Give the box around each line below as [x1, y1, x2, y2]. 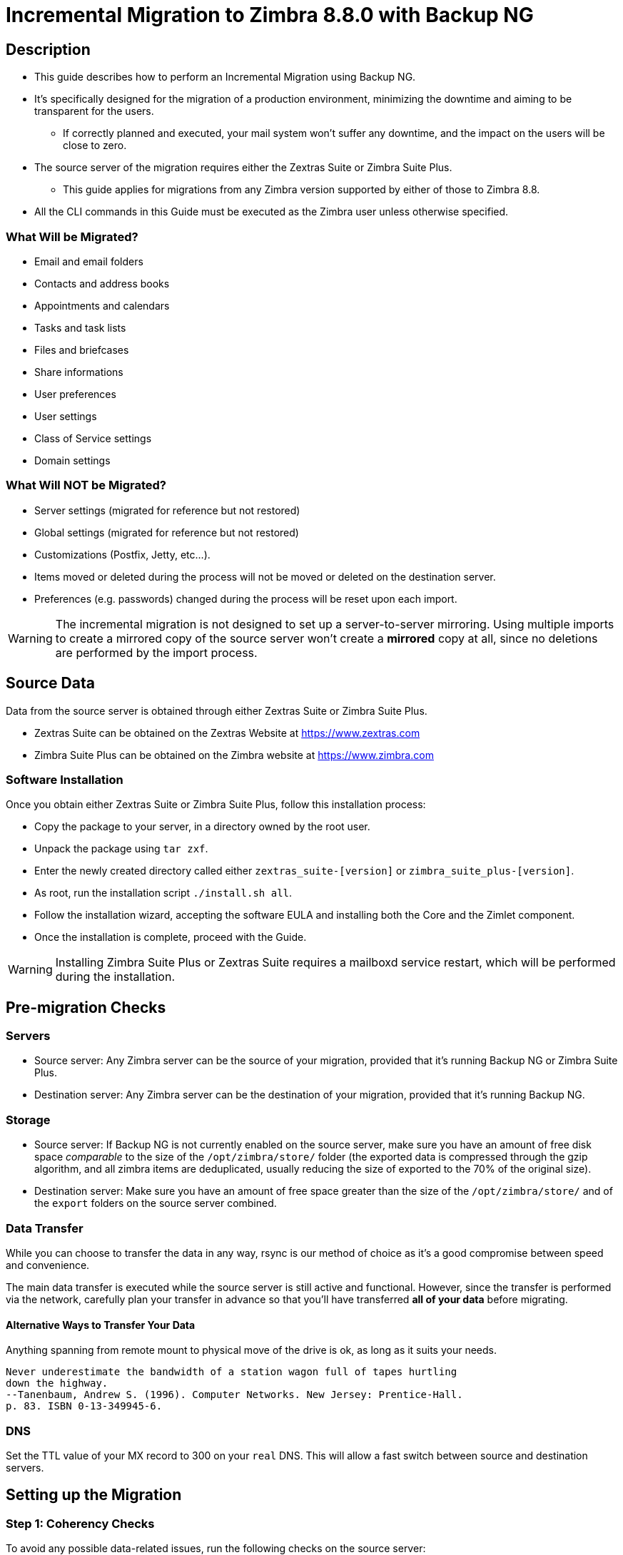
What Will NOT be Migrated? [6, 478, 166, 493]
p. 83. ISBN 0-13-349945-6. [6, 1400, 163, 1412]
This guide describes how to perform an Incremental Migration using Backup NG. [34, 71, 416, 83]
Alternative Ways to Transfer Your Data [6, 1318, 196, 1331]
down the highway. [6, 1377, 108, 1390]
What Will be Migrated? [6, 229, 138, 244]
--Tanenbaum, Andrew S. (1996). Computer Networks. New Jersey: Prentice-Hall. [6, 1389, 463, 1401]
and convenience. [6, 1258, 90, 1271]
